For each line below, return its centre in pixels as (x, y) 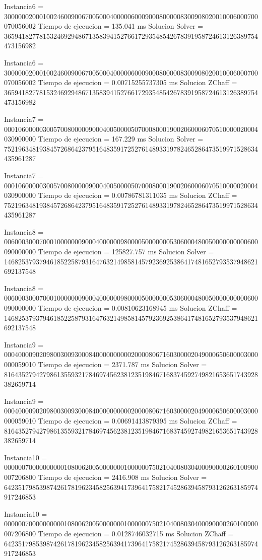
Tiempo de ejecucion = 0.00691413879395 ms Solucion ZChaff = (138, 420)
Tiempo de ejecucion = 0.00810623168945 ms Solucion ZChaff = (138, 308)
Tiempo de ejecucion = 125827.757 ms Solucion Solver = (126, 252)
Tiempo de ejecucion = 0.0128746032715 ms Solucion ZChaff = (136, 533)
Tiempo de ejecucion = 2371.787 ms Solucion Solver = (122, 364)
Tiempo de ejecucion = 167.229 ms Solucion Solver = (121, 139)
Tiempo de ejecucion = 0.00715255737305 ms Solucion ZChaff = (138, 82)
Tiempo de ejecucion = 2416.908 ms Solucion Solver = (122, 477)
